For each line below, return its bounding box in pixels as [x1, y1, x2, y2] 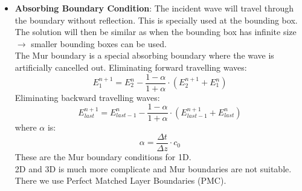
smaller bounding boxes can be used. [31, 37, 167, 50]
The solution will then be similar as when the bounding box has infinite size [14, 25, 297, 38]
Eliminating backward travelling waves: [14, 91, 160, 103]
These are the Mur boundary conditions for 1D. [14, 150, 191, 163]
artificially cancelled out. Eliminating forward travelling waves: [14, 60, 247, 73]
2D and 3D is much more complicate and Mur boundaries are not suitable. [14, 162, 292, 175]
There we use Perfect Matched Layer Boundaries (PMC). [14, 174, 226, 187]
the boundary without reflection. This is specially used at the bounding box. [14, 13, 298, 26]
